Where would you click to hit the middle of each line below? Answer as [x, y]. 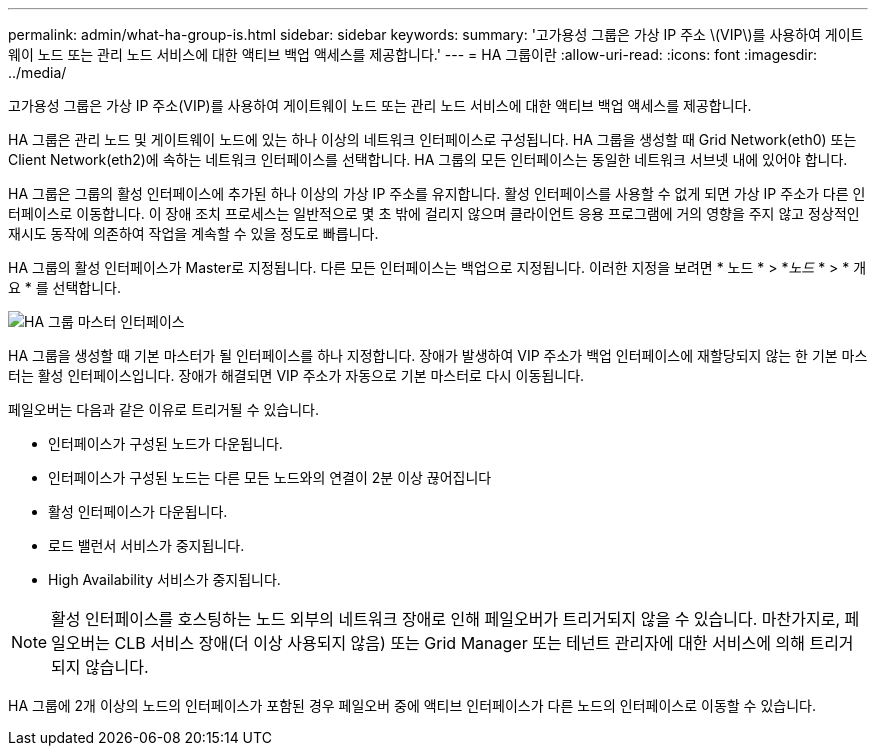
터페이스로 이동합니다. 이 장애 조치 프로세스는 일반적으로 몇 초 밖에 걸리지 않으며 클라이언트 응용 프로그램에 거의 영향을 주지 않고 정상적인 [434, 213]
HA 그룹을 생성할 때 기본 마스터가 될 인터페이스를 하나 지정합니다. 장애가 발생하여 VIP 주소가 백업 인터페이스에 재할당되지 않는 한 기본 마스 [438, 355]
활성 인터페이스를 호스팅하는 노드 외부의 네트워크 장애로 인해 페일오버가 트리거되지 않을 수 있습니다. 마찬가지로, [446, 619]
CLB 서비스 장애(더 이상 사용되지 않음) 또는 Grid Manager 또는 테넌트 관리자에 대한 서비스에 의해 [459, 643]
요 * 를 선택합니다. [65, 287]
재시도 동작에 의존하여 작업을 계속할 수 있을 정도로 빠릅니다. [193, 233]
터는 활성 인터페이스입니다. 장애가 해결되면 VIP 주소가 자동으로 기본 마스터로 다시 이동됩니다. [296, 375]
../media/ [37, 72]
